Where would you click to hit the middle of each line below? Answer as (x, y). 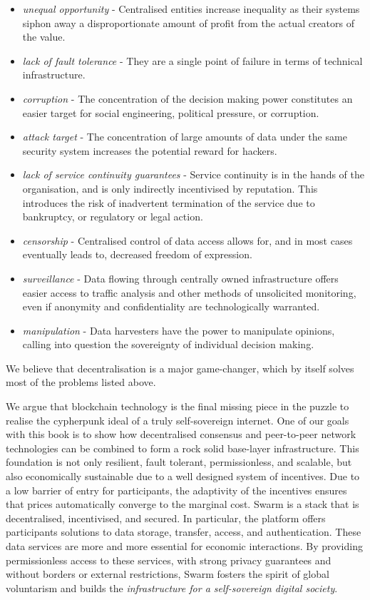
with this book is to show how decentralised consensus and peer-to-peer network (181, 434)
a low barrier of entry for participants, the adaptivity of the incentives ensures (176, 490)
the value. (44, 37)
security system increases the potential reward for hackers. (150, 150)
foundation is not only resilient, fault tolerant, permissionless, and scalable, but (179, 462)
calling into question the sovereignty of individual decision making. (168, 344)
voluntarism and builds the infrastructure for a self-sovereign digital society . (172, 588)
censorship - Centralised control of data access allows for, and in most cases (187, 240)
